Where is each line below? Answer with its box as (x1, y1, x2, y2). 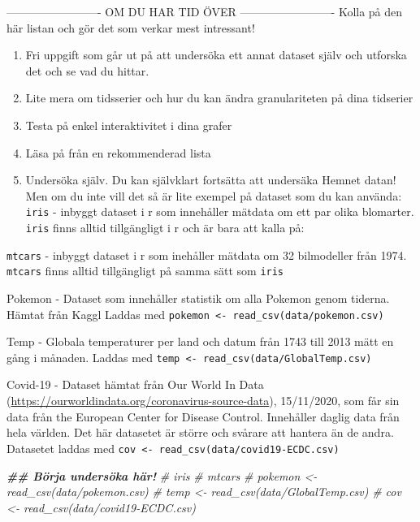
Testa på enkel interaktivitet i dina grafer (25, 116, 232, 133)
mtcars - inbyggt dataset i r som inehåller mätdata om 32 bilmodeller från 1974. (6, 246, 407, 263)
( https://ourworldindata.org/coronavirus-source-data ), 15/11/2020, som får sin (6, 392, 400, 409)
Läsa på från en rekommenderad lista (25, 144, 211, 161)
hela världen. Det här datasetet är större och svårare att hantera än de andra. (6, 424, 394, 441)
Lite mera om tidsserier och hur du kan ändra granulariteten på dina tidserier (25, 89, 414, 106)
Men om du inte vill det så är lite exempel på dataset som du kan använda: (25, 187, 402, 204)
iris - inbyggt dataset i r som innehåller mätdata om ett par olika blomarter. (25, 203, 414, 220)
